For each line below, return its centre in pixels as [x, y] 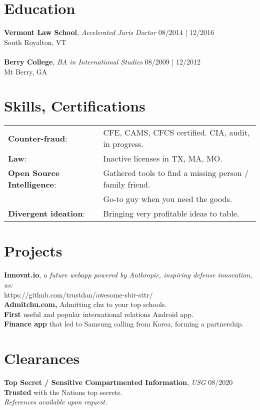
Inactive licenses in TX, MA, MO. [163, 158]
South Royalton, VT [35, 42]
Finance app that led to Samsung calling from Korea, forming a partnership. [124, 324]
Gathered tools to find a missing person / [176, 173]
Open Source [34, 173]
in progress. [123, 144]
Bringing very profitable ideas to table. [171, 213]
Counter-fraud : [38, 138]
